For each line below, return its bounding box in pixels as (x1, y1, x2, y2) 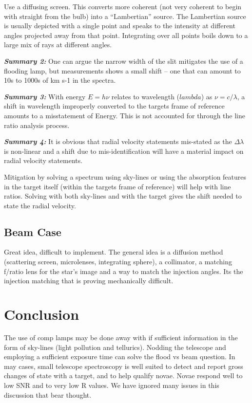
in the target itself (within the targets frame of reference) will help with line (4, 181, 231, 191)
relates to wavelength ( (111, 91, 180, 101)
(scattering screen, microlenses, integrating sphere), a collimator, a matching (4, 256, 233, 267)
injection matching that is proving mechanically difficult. (4, 275, 174, 286)
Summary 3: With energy (4, 91, 86, 101)
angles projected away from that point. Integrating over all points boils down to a (4, 30, 248, 40)
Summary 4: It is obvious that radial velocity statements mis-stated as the (4, 136, 232, 147)
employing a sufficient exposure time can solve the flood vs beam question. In (4, 351, 235, 362)
